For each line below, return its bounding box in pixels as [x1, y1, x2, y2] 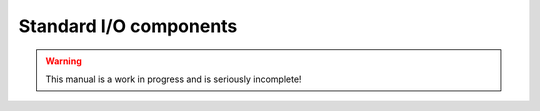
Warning [45, 55, 82, 67]
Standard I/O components [18, 15, 238, 37]
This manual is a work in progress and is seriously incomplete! [45, 73, 302, 85]
